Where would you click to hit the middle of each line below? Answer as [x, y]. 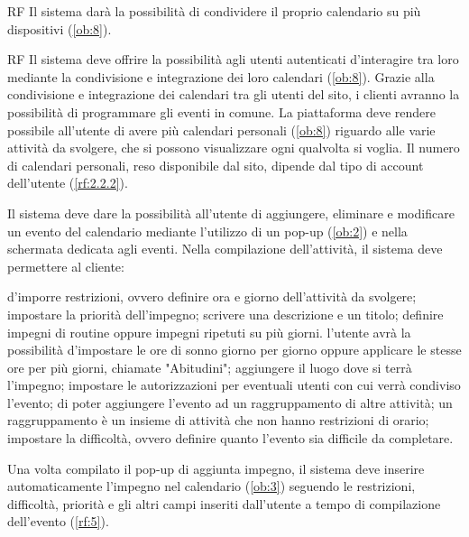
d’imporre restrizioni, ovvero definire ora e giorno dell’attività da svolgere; [212, 296]
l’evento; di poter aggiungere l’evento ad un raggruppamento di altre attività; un [230, 402]
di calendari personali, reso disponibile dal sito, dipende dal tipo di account [216, 165]
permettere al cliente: [66, 266]
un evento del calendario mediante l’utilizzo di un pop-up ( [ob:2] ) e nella [207, 231]
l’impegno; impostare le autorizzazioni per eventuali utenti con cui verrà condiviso [234, 385]
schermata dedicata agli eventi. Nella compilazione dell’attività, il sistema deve [225, 249]
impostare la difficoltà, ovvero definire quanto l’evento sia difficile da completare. [230, 438]
